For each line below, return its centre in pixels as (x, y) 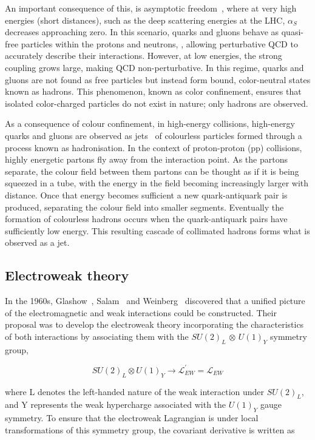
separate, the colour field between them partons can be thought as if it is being (152, 171)
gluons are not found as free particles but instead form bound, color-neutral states (158, 79)
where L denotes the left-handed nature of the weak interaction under (135, 391)
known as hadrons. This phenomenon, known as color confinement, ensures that (153, 91)
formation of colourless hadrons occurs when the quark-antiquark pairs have (146, 219)
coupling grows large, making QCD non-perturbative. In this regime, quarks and (154, 67)
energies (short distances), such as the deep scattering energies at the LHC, (145, 20)
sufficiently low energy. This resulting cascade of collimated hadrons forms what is (157, 230)
